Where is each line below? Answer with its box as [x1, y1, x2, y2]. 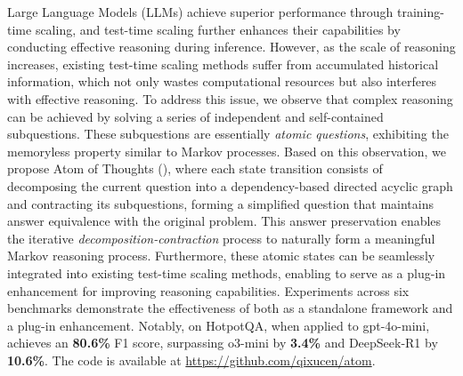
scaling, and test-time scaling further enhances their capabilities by [35, 20, 401, 38]
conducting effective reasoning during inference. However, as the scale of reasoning [7, 37, 456, 56]
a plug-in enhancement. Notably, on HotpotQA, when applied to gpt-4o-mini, [7, 316, 430, 334]
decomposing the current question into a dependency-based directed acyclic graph [7, 176, 453, 195]
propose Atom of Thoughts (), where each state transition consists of [7, 159, 383, 178]
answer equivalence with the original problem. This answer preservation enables [7, 212, 442, 230]
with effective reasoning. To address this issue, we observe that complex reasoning [7, 89, 453, 108]
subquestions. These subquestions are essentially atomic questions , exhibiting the [7, 124, 449, 143]
